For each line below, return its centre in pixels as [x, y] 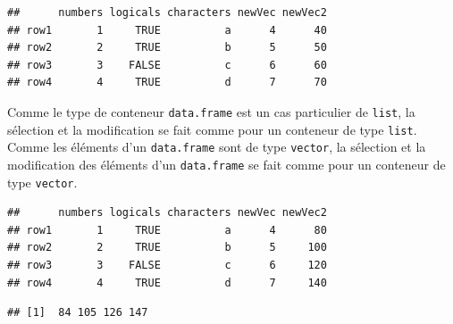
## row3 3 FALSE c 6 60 [167, 65]
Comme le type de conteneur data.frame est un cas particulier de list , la [211, 111]
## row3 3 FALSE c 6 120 [167, 266]
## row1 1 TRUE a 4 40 [167, 30]
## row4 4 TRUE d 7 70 [167, 83]
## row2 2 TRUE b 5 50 [167, 48]
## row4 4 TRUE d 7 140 [167, 282]
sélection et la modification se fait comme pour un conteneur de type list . [212, 129]
